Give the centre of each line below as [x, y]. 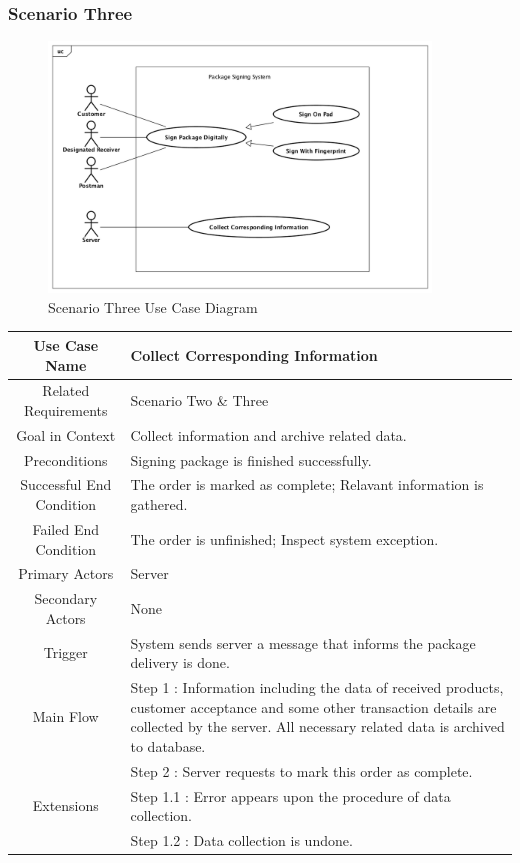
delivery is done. [180, 662]
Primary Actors [66, 573]
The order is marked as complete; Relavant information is [307, 484]
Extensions [65, 805]
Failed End [66, 528]
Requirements [65, 409]
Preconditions [65, 459]
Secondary [66, 598]
